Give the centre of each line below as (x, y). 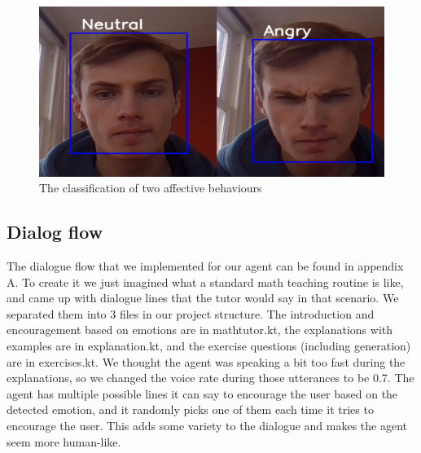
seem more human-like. (64, 441)
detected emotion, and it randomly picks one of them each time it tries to (190, 409)
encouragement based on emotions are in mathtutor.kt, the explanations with (200, 330)
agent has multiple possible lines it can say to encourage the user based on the (202, 393)
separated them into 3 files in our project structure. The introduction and (191, 313)
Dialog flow (55, 232)
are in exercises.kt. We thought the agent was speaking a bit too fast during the (206, 361)
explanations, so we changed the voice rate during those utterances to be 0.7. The (210, 378)
